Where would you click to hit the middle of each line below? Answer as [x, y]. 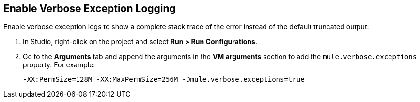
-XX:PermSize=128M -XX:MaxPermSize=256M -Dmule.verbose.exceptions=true [164, 80]
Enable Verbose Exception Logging [90, 8]
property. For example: [59, 65]
